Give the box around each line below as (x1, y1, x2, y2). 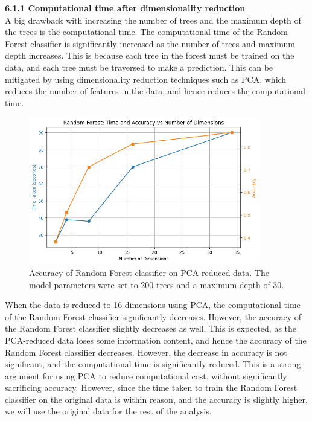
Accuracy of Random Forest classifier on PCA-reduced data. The (29, 266, 270, 278)
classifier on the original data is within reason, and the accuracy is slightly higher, (5, 393, 308, 405)
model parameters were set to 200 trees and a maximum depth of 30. (29, 278, 284, 291)
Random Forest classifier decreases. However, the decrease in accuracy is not (5, 345, 287, 358)
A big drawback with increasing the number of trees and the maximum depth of (5, 13, 301, 26)
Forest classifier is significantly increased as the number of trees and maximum (5, 37, 295, 50)
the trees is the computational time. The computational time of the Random (5, 25, 288, 38)
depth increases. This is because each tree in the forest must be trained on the (5, 49, 294, 62)
